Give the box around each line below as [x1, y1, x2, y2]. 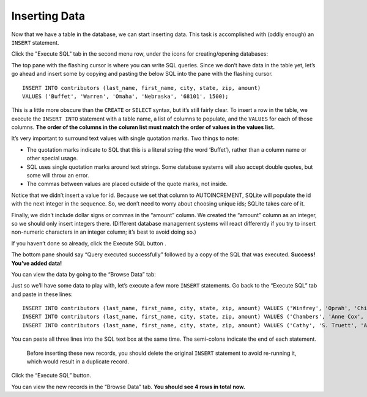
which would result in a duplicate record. [26, 358, 130, 365]
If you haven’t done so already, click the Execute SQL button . [11, 239, 166, 247]
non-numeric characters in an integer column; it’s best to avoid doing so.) [11, 228, 197, 236]
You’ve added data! [11, 259, 62, 267]
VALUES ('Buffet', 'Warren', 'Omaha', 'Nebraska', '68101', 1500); [22, 92, 229, 100]
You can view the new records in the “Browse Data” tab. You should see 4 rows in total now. [11, 383, 246, 390]
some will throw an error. [26, 172, 89, 179]
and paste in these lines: [11, 291, 73, 298]
